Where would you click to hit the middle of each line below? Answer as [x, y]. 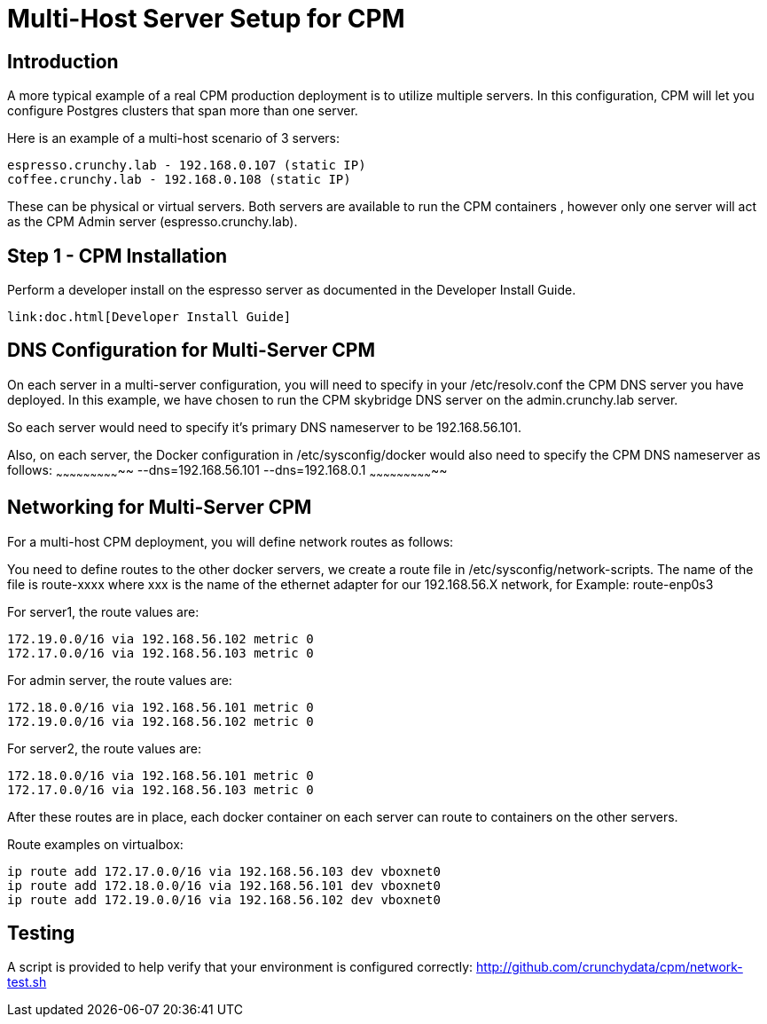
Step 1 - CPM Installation [117, 256]
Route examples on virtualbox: [95, 844]
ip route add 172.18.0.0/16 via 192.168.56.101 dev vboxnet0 [224, 885]
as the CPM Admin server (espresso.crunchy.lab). [153, 222]
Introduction [63, 61]
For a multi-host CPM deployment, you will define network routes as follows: [231, 541]
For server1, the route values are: [103, 611]
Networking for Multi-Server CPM [160, 508]
